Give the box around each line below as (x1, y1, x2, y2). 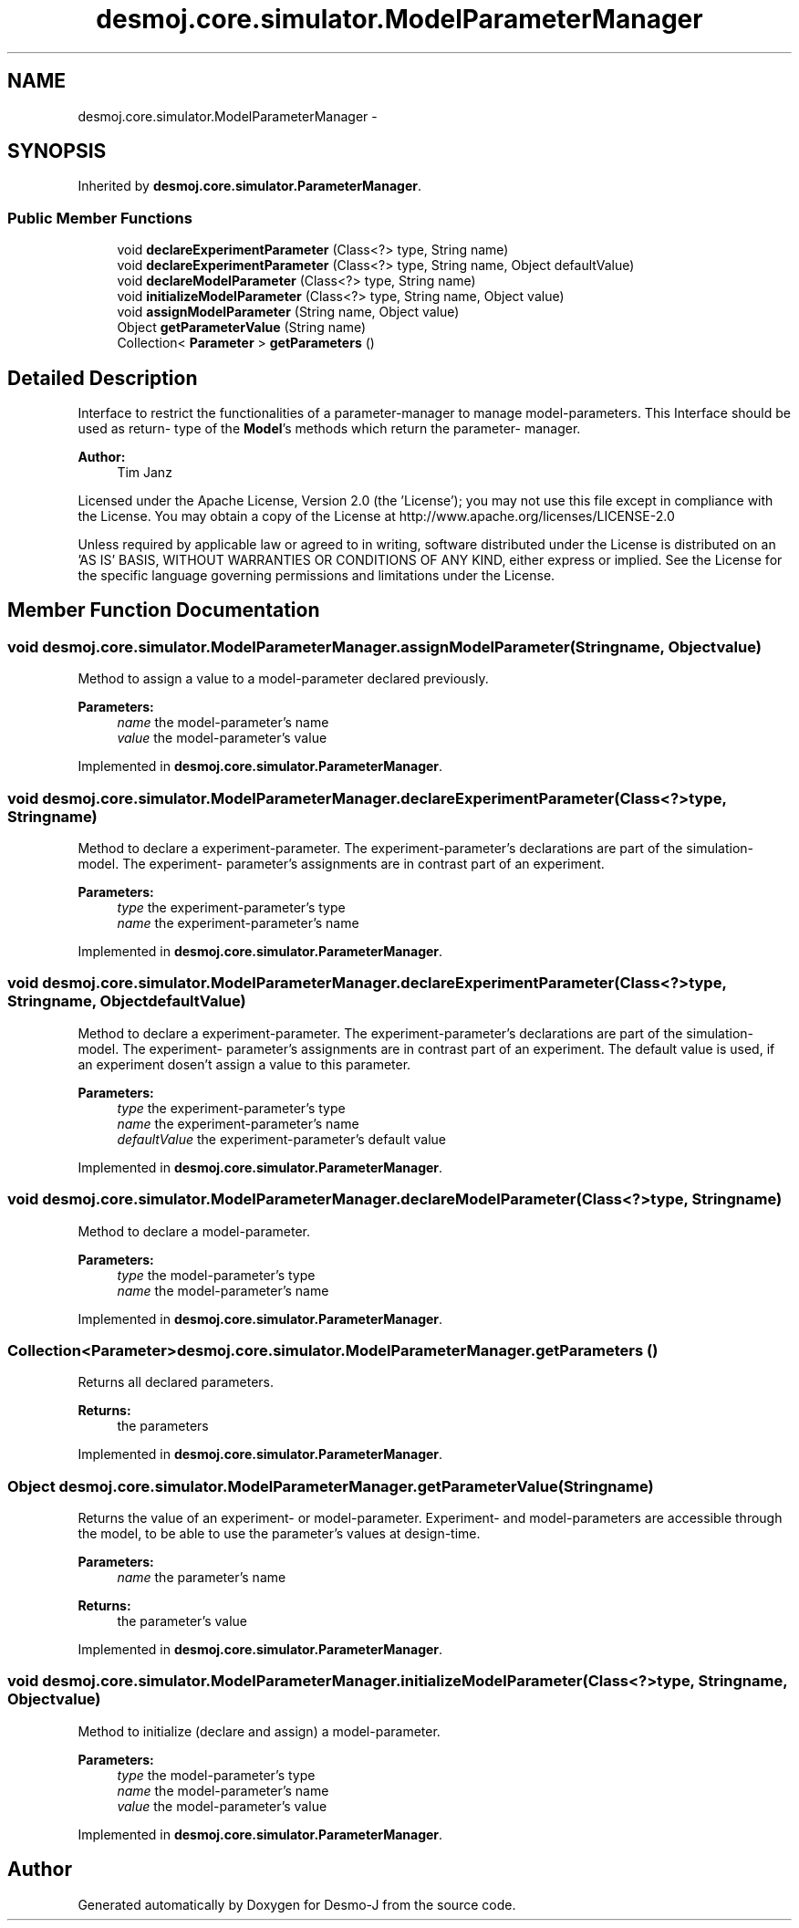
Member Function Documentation (7, 599, 320, 622)
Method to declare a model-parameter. (78, 1223, 311, 1239)
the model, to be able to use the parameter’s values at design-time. (78, 1526, 481, 1541)
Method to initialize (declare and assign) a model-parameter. (78, 1723, 441, 1739)
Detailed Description (7, 366, 198, 390)
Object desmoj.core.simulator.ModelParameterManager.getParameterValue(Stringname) (7, 1476, 654, 1496)
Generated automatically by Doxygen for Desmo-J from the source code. (78, 1896, 516, 1912)
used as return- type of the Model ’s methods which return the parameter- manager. (78, 421, 581, 437)
